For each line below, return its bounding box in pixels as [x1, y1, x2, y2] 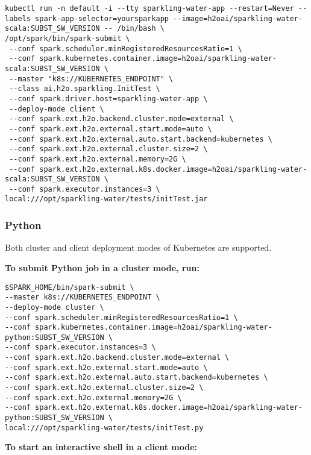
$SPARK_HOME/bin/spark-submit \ [5, 283, 134, 292]
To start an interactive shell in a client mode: [5, 441, 198, 453]
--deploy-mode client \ [9, 104, 104, 113]
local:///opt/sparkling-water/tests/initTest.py [5, 423, 204, 432]
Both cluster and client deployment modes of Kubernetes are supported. [5, 241, 272, 254]
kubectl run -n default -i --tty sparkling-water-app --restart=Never [5, 4, 294, 13]
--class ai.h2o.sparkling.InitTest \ [9, 84, 160, 93]
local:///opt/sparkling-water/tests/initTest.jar [5, 195, 208, 204]
